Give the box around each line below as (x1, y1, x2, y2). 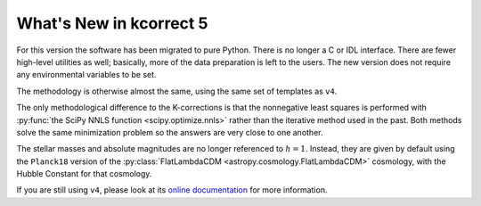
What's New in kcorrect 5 (16, 13, 208, 33)
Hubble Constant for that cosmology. (16, 169, 152, 179)
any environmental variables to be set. (16, 70, 157, 80)
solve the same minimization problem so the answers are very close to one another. (16, 127, 323, 137)
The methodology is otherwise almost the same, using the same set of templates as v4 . (16, 86, 338, 96)
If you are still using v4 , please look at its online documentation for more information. (16, 185, 328, 195)
